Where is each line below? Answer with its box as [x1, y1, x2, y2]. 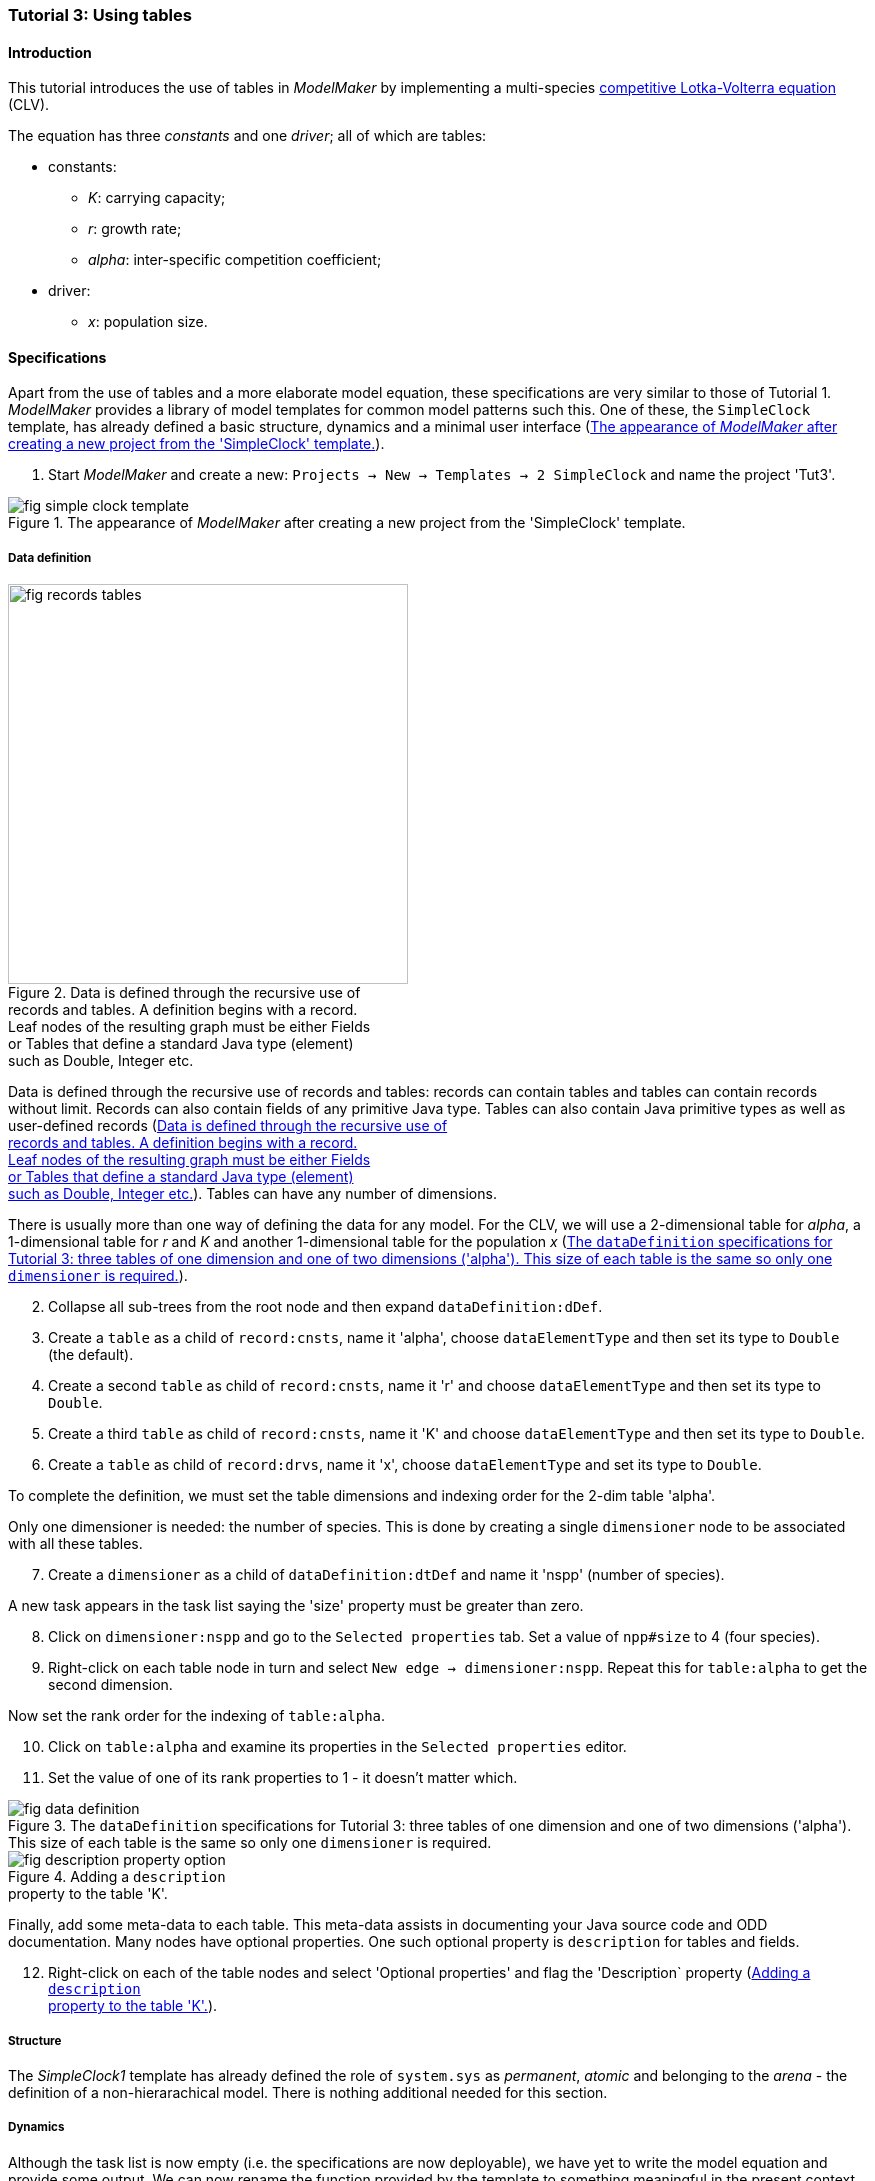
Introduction [8, 43, 92, 61]
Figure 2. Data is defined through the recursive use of [8, 984, 361, 1002]
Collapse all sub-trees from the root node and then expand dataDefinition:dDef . [48, 1298, 603, 1316]
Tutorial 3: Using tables [8, 5, 192, 25]
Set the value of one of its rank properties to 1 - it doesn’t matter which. [48, 1769, 518, 1787]
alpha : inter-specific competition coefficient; [88, 251, 382, 269]
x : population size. [88, 313, 208, 331]
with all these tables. [8, 1535, 143, 1553]
